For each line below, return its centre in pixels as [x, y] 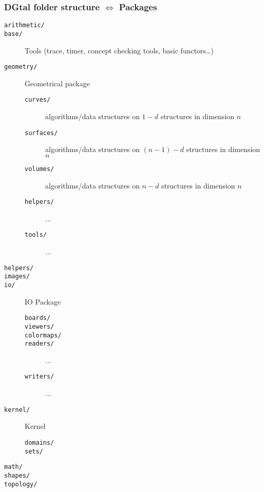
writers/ [40, 377]
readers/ [40, 344]
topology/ [21, 484]
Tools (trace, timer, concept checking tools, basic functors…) [119, 50]
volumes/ [40, 169]
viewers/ [40, 326]
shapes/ [17, 475]
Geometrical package [57, 83]
